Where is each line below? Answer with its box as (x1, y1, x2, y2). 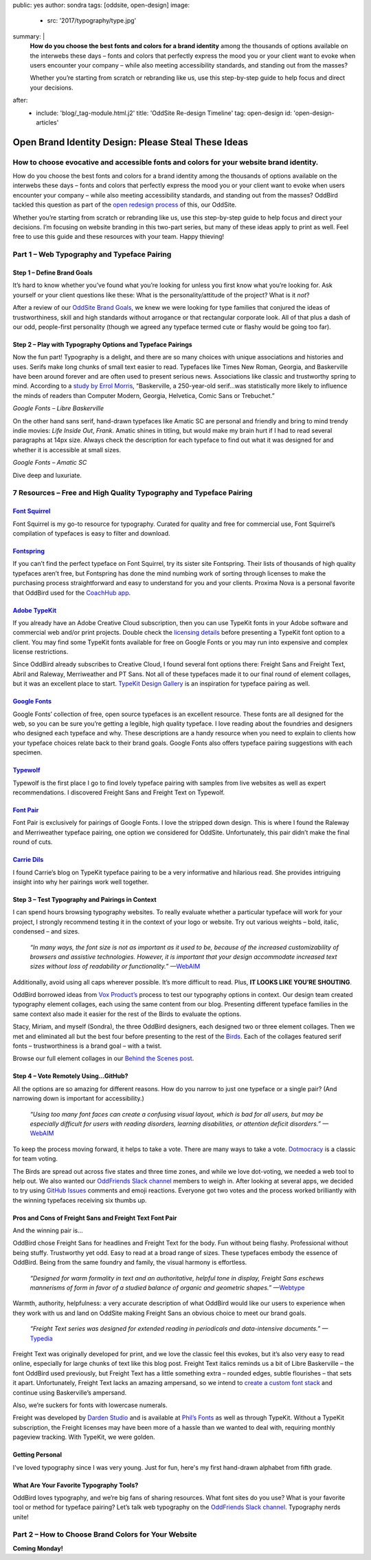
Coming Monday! (12, 1544, 63, 1552)
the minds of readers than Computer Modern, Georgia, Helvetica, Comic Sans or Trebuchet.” (12, 391, 275, 399)
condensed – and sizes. (12, 927, 80, 936)
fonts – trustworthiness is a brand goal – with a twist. (12, 1042, 162, 1050)
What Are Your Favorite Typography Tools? (12, 1481, 139, 1489)
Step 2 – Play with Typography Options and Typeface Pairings (12, 340, 192, 348)
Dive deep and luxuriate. (12, 471, 82, 479)
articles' (36, 118, 59, 127)
